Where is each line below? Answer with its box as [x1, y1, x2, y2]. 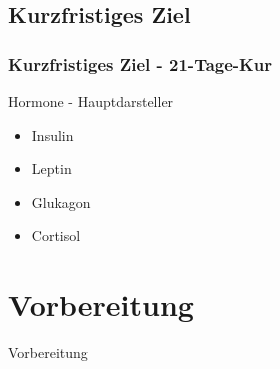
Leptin [31, 158, 72, 179]
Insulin [31, 124, 74, 145]
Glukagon [31, 191, 91, 212]
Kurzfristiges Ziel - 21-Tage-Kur [8, 51, 273, 76]
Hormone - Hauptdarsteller [8, 91, 174, 111]
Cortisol [31, 225, 81, 246]
